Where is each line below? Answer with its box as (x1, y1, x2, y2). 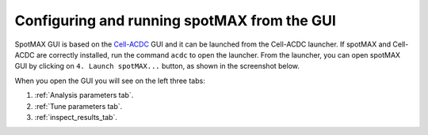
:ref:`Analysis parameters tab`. (34, 91, 134, 100)
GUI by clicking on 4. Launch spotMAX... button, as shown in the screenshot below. (14, 62, 300, 71)
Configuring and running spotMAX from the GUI (14, 12, 337, 29)
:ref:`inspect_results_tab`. (34, 112, 118, 122)
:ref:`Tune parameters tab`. (34, 101, 123, 111)
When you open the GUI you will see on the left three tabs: (14, 76, 205, 85)
